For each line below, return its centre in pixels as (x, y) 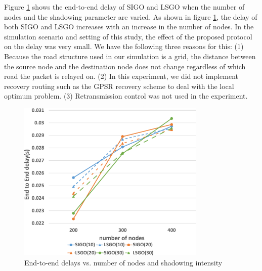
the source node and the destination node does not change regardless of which (125, 66)
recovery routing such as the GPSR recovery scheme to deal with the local (119, 86)
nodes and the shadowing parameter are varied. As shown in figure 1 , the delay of (131, 16)
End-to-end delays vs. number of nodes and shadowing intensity (123, 262)
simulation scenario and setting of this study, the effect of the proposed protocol (128, 36)
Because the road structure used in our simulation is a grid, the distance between (130, 56)
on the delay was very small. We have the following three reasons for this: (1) (124, 46)
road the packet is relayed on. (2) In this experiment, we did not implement (121, 76)
